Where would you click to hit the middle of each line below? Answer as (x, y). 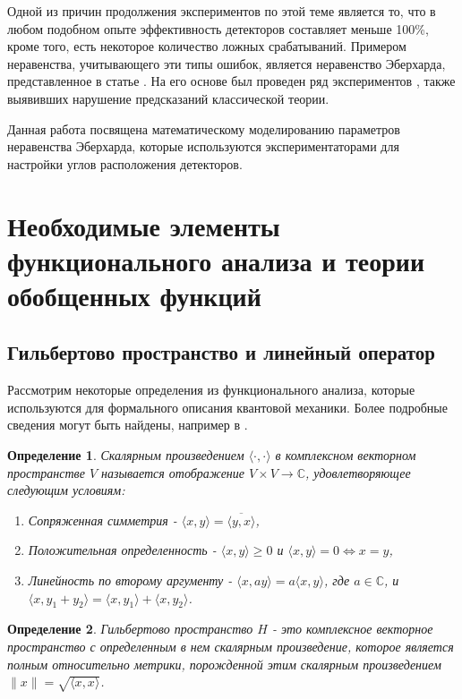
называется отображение (173, 472)
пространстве (46, 472)
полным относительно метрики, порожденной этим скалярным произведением (224, 664)
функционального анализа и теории (216, 260)
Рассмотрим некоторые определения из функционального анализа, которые (211, 390)
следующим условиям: (66, 490)
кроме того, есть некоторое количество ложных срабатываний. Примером (207, 46)
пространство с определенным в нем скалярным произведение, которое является (231, 647)
